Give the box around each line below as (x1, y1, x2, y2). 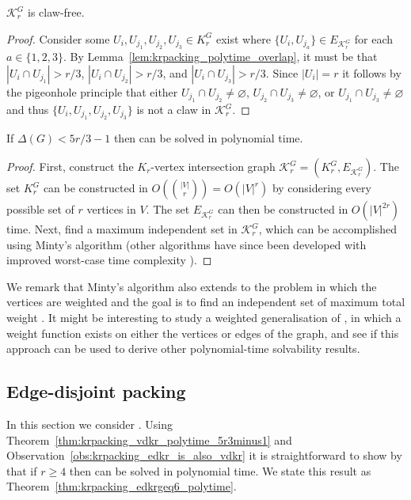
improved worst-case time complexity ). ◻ (6, 252, 212, 268)
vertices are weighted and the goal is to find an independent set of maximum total (6, 294, 405, 310)
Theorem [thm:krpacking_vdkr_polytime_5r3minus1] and (6, 431, 292, 448)
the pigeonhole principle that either (6, 83, 178, 100)
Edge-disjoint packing (6, 379, 186, 403)
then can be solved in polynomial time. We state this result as (69, 462, 371, 479)
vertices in (86, 201, 136, 217)
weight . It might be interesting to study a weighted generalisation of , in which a (6, 309, 401, 325)
